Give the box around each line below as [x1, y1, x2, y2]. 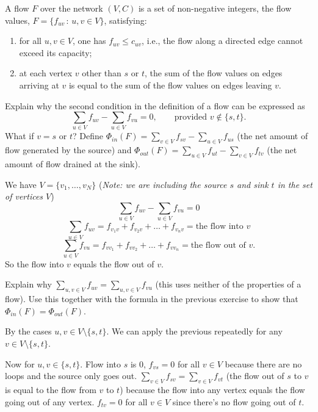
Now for [5, 357, 35, 370]
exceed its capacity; [19, 46, 92, 59]
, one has [73, 34, 106, 47]
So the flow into [5, 257, 64, 270]
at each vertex [19, 67, 73, 79]
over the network [40, 2, 103, 14]
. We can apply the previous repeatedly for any [106, 325, 283, 338]
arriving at [19, 78, 59, 91]
